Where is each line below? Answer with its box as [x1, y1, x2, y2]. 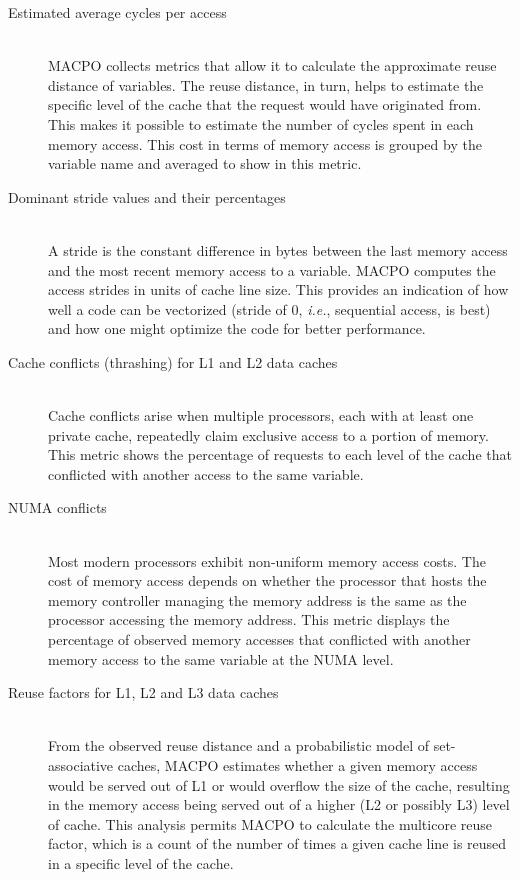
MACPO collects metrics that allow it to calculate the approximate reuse [48, 55, 497, 76]
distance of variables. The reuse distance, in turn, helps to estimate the [48, 74, 484, 95]
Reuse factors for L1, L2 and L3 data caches [8, 682, 279, 703]
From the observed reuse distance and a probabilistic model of [48, 735, 429, 756]
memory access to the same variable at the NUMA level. [48, 648, 394, 669]
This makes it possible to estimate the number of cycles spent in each [48, 113, 474, 134]
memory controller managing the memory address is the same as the [48, 589, 467, 610]
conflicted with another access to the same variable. [48, 463, 364, 484]
